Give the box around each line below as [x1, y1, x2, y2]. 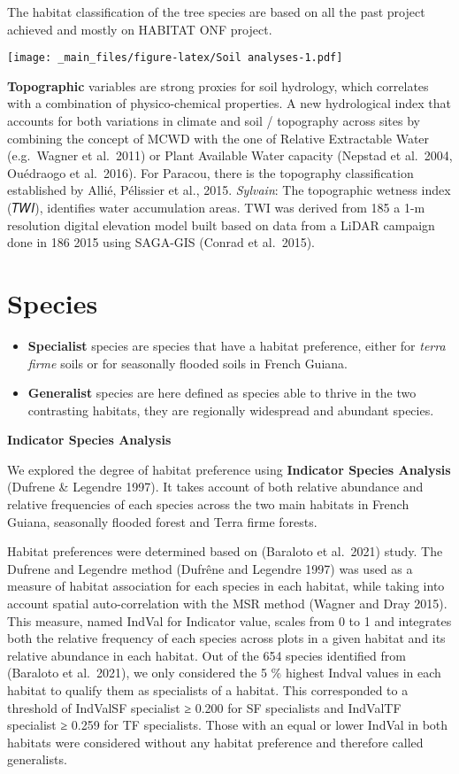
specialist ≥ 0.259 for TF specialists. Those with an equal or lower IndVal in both [7, 716, 448, 734]
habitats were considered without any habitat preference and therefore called [7, 732, 424, 751]
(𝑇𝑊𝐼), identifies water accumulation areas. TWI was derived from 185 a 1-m [7, 198, 425, 216]
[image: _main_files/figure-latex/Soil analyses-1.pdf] [7, 51, 343, 65]
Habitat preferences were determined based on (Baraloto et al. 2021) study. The [7, 542, 443, 561]
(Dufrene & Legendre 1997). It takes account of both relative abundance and [7, 477, 424, 496]
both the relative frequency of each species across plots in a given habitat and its [7, 629, 446, 647]
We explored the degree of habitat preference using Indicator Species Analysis [7, 460, 451, 478]
